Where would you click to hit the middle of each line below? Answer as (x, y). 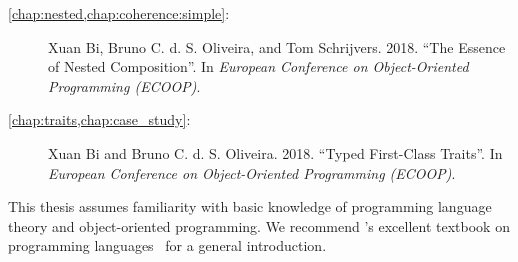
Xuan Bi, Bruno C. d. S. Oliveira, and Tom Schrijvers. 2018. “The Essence (277, 46)
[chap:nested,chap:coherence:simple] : (119, 13)
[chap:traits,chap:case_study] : (99, 119)
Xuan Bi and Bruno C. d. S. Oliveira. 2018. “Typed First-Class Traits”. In (275, 152)
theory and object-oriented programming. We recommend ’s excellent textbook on (259, 225)
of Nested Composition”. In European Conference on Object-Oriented (258, 66)
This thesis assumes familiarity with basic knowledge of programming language (250, 206)
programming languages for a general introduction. (167, 245)
